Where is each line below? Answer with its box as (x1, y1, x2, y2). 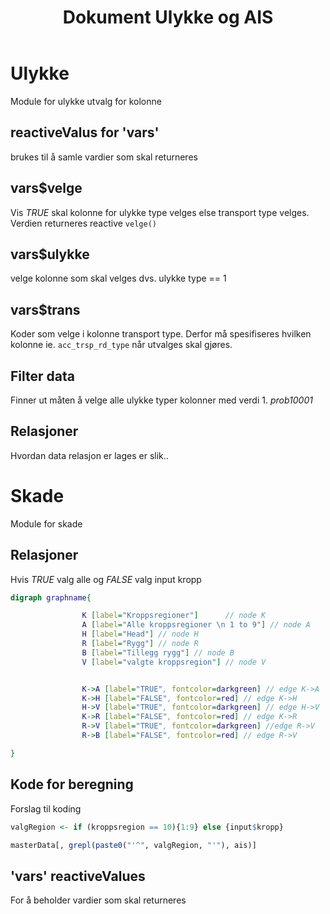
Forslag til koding (10, 802, 82, 815)
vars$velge (10, 180, 83, 197)
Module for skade (10, 517, 83, 530)
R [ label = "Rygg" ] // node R (81, 639, 199, 649)
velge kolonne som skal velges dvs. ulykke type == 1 (10, 272, 227, 285)
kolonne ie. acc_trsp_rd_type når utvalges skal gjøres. (10, 339, 233, 351)
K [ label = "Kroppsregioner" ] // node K (81, 611, 267, 621)
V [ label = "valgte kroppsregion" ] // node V (81, 657, 267, 667)
